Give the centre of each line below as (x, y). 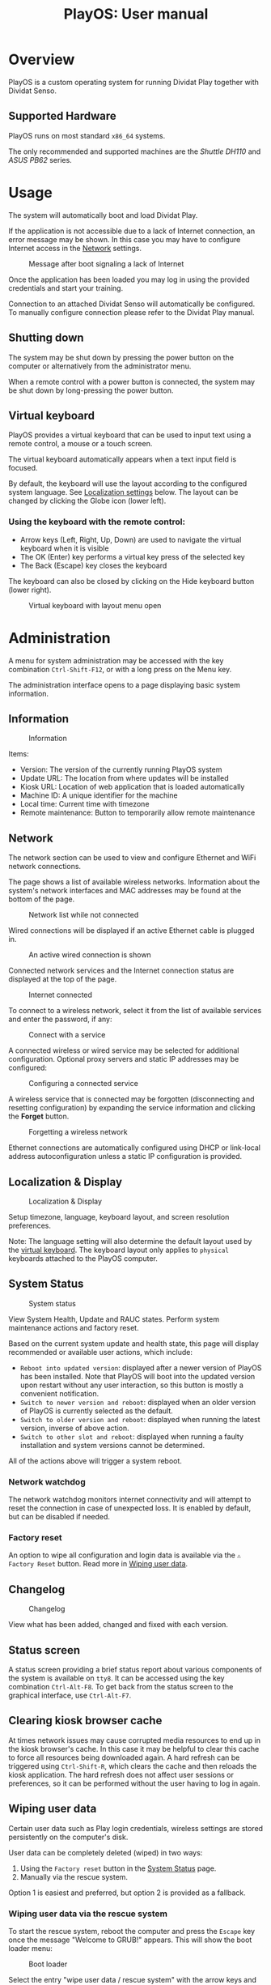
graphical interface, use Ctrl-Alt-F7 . (70, 1695)
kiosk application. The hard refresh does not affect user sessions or (121, 1774)
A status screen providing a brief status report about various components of (135, 1670)
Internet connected (61, 995)
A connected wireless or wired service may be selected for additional (124, 1050)
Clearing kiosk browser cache (85, 1721)
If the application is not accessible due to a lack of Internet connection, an (132, 231)
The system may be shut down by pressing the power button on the (121, 357)
